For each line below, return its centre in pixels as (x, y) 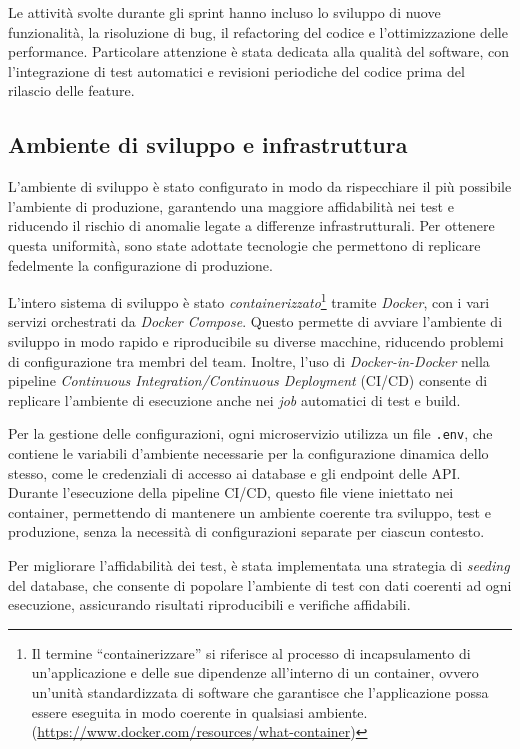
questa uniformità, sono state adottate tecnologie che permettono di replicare (244, 244)
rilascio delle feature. (71, 90)
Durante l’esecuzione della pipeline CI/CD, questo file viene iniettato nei (231, 492)
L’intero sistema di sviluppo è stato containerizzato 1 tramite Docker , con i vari (249, 300)
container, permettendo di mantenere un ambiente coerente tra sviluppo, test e (249, 511)
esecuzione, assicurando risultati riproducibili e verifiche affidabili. (209, 604)
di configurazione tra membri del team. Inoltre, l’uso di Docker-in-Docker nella (249, 360)
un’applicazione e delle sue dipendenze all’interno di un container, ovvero (255, 672)
